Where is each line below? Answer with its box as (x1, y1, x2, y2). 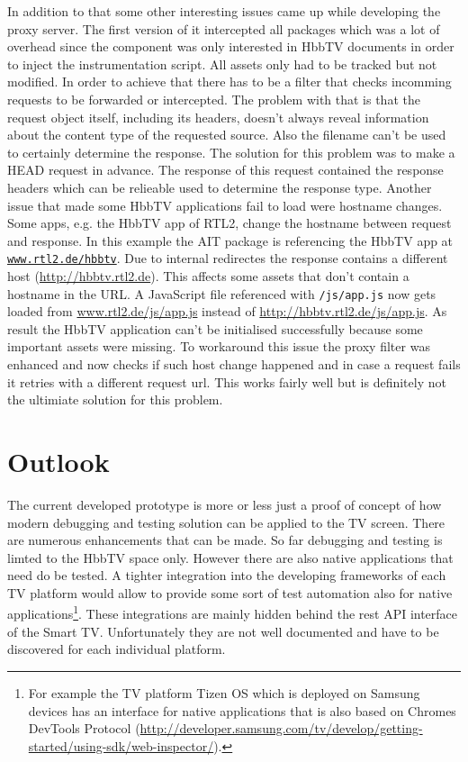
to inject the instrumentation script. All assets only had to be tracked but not (7, 54, 437, 73)
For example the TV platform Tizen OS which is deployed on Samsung (28, 683, 420, 702)
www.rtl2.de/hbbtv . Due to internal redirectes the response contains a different (7, 249, 448, 268)
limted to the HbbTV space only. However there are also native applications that (7, 548, 454, 567)
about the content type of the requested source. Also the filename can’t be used (7, 125, 446, 144)
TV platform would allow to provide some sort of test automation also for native (7, 583, 453, 602)
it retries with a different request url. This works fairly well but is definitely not (7, 372, 446, 391)
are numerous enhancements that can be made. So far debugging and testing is (7, 531, 443, 549)
